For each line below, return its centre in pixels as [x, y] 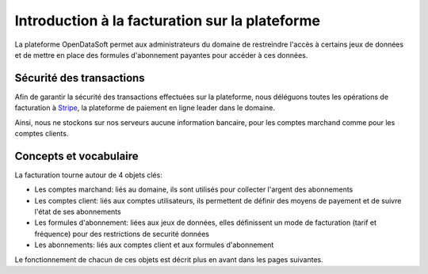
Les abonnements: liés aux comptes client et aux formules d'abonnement [154, 245]
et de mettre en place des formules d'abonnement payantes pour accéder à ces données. [161, 55]
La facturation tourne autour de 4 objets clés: [88, 175]
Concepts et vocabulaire [76, 156]
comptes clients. [42, 134]
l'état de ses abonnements [78, 212]
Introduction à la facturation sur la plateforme [168, 21]
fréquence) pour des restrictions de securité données [122, 234]
